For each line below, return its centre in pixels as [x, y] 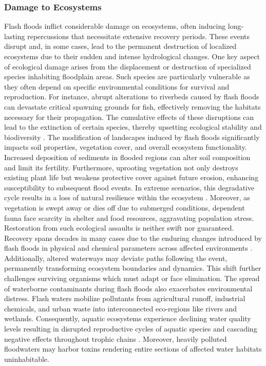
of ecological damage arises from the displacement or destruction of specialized [128, 66]
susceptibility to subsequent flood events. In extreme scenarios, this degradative [129, 187]
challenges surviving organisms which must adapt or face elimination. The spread [132, 278]
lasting [15, 36]
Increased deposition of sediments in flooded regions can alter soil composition [127, 157]
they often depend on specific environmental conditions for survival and [117, 86]
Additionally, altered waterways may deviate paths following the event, [116, 258]
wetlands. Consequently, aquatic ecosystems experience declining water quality [128, 318]
